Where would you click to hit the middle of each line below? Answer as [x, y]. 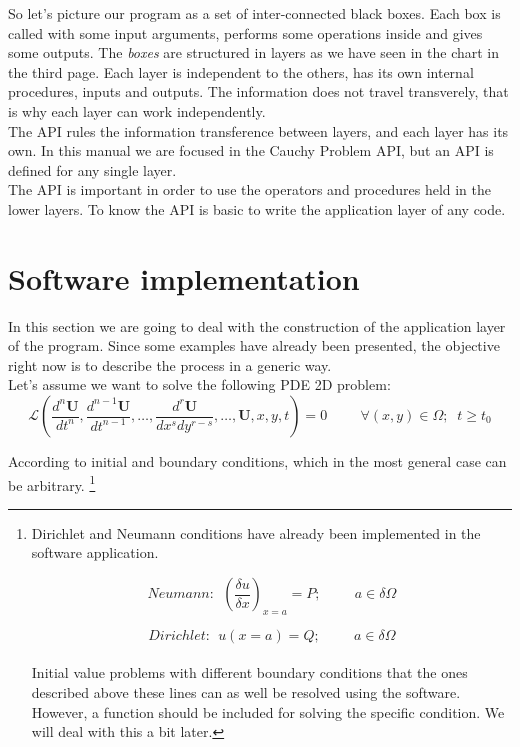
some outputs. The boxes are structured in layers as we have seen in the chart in [254, 52]
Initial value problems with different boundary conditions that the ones [249, 672]
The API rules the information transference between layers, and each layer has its [258, 130]
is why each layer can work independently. [137, 110]
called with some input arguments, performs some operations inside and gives [245, 32]
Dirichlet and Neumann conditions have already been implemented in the [256, 532]
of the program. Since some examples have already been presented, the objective [254, 345]
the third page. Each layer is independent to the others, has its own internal [241, 71]
